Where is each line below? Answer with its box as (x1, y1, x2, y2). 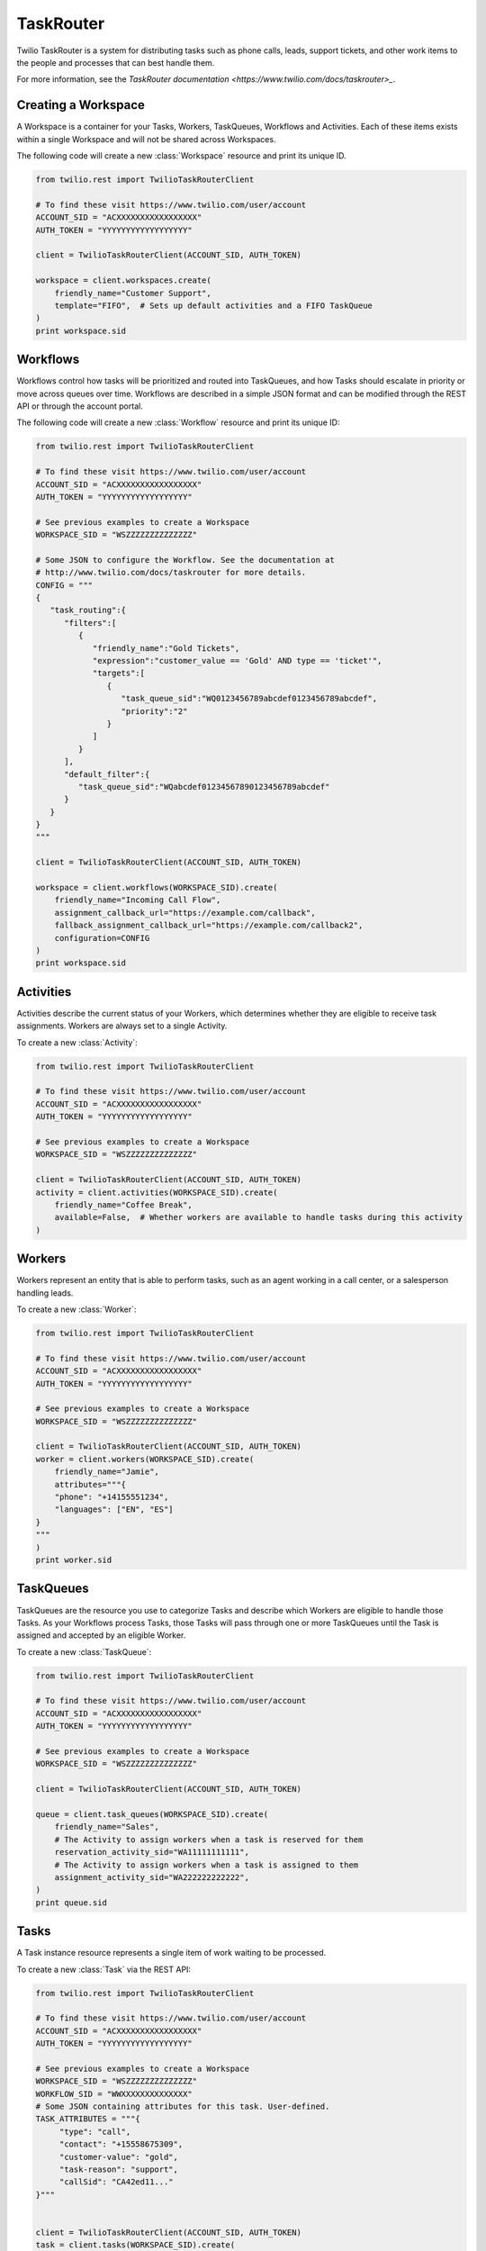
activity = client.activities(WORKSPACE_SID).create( (35, 1187, 278, 1198)
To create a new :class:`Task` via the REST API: (16, 1964, 192, 1975)
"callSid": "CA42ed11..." (58, 2177, 175, 2187)
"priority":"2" (121, 706, 188, 716)
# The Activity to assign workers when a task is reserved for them (54, 1834, 364, 1845)
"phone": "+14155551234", (54, 1492, 169, 1503)
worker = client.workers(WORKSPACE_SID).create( (35, 1454, 255, 1464)
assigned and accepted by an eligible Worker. (16, 1630, 186, 1641)
